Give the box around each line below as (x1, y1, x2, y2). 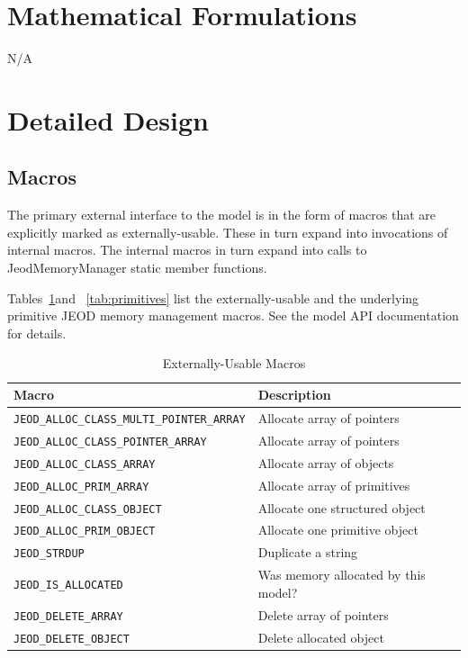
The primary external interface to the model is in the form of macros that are (7, 205, 436, 224)
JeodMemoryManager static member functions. (7, 258, 267, 277)
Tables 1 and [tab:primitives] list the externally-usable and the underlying (7, 288, 419, 307)
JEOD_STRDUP (13, 547, 85, 561)
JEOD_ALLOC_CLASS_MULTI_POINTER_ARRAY (13, 412, 246, 426)
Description (257, 385, 331, 404)
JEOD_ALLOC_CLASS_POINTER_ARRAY (13, 435, 207, 448)
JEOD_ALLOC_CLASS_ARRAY (13, 457, 156, 471)
